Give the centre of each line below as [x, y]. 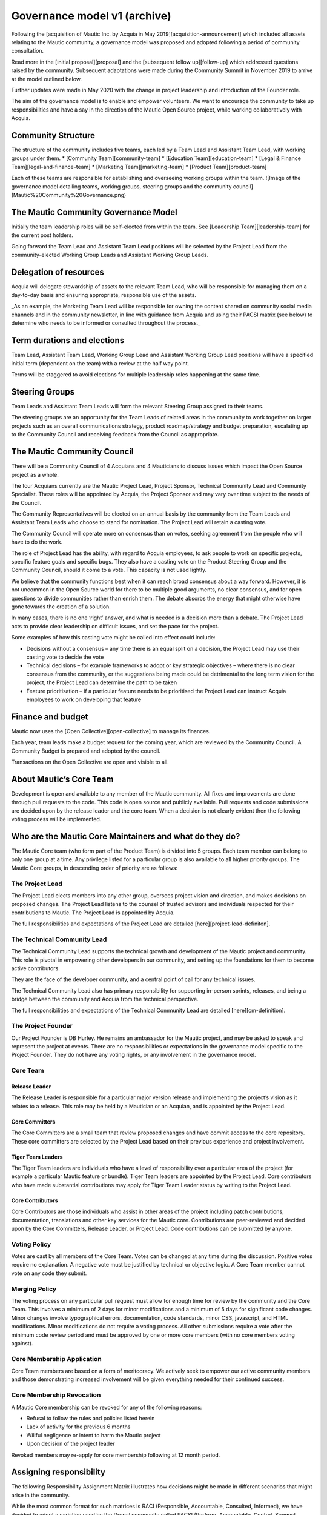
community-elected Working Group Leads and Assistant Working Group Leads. [110, 255]
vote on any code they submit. [49, 1273]
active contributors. [35, 968]
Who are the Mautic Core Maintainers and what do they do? [126, 836]
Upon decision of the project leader [71, 1444]
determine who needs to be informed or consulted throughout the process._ [106, 323]
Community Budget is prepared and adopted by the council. [86, 751]
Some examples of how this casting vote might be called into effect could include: [113, 638]
